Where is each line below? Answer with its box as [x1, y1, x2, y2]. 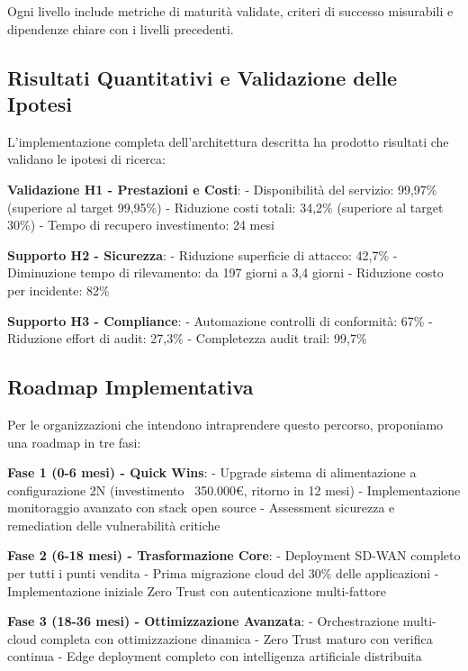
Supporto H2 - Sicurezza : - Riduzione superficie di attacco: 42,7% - [7, 245, 398, 264]
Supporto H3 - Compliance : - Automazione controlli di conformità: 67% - [7, 311, 433, 330]
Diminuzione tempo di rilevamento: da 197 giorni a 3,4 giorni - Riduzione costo [7, 263, 444, 282]
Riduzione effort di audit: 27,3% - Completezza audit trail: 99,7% [7, 329, 367, 348]
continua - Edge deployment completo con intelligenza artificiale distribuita [7, 647, 422, 666]
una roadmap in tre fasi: [7, 432, 141, 451]
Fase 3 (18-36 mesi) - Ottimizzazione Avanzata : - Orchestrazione [7, 612, 400, 630]
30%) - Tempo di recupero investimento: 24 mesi [7, 215, 274, 234]
